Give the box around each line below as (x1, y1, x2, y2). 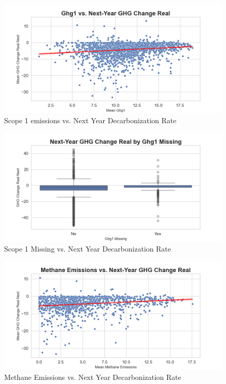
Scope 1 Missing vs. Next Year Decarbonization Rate (4, 243, 171, 254)
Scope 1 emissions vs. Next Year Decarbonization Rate (4, 114, 177, 125)
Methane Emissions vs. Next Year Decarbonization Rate (4, 371, 181, 382)
